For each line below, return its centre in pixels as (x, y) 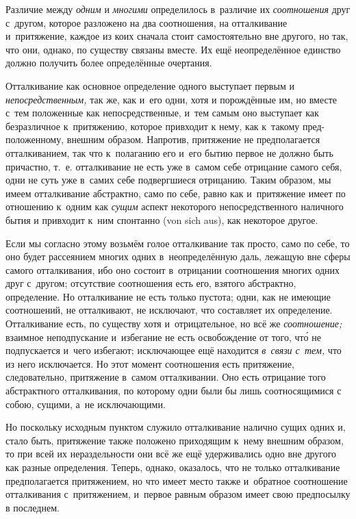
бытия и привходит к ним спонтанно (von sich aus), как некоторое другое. (162, 219)
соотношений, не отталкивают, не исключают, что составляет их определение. (169, 310)
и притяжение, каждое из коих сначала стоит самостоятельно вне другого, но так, (177, 36)
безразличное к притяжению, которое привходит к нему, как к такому (153, 126)
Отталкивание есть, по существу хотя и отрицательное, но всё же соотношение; (174, 324)
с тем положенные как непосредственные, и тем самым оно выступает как (162, 113)
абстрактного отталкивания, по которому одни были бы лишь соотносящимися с (174, 391)
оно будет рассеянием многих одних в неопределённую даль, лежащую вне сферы (178, 256)
